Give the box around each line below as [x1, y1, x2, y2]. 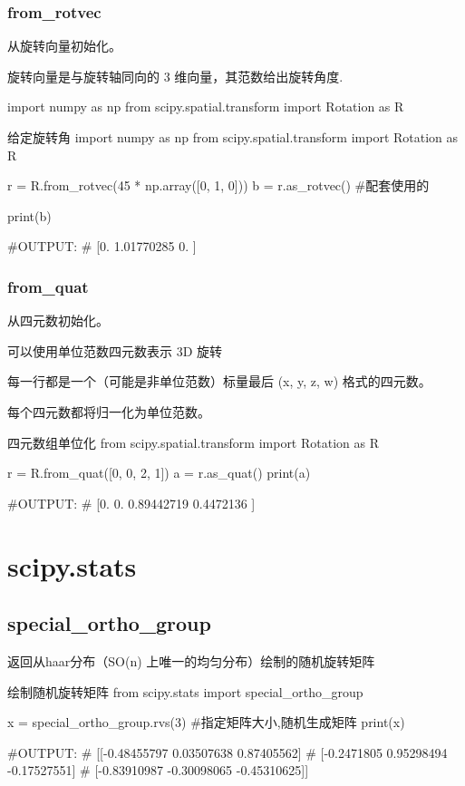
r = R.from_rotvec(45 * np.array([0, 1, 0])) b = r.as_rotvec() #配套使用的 [7, 176, 430, 195]
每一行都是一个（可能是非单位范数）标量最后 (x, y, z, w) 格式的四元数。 [7, 372, 431, 391]
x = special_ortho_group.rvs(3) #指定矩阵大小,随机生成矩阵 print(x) [7, 713, 405, 732]
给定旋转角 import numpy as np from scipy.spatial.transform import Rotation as [7, 128, 459, 146]
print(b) [7, 206, 52, 225]
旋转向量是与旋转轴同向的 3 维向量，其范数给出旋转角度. [7, 66, 344, 85]
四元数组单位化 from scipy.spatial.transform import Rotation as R [7, 432, 379, 451]
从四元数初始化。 [7, 311, 109, 330]
